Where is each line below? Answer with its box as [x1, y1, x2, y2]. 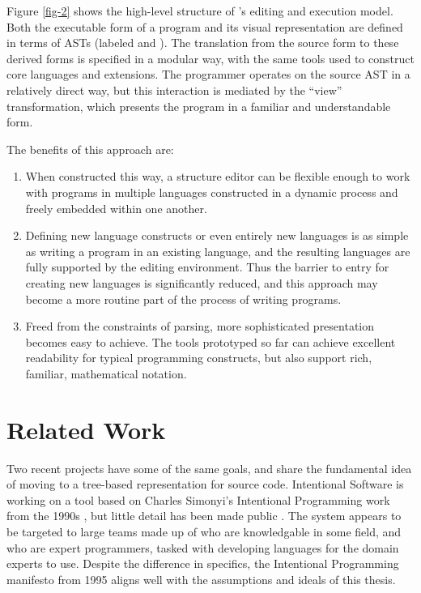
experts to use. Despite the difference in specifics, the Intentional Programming [6, 555, 399, 572]
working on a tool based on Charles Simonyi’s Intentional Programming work [6, 491, 390, 508]
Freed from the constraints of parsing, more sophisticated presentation [25, 318, 375, 335]
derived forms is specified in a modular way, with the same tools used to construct [6, 49, 415, 66]
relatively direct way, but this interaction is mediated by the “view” [6, 81, 342, 98]
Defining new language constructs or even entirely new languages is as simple [25, 227, 409, 244]
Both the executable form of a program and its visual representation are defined [6, 18, 403, 35]
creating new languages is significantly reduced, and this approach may [25, 274, 378, 291]
